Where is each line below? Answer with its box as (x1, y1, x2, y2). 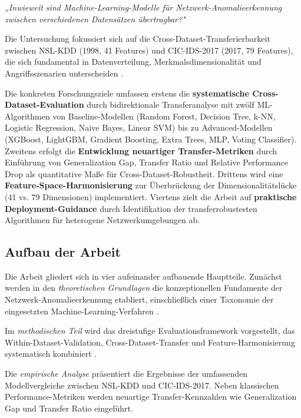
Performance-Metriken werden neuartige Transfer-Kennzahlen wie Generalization (5, 390, 297, 403)
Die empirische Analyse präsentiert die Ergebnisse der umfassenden (5, 367, 248, 380)
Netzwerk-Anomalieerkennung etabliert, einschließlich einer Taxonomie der (5, 293, 274, 306)
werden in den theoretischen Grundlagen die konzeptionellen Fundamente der (5, 281, 283, 294)
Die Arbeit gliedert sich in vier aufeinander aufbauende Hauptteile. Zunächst (5, 270, 282, 282)
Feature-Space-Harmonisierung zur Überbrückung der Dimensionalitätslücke (5, 179, 297, 191)
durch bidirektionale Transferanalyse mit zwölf (87, 98, 254, 111)
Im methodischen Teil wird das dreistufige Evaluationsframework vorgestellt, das (5, 324, 295, 337)
